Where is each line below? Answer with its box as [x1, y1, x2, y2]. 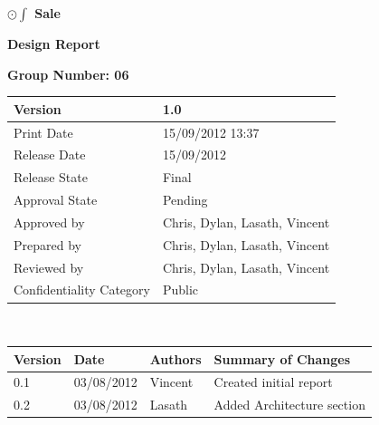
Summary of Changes [213, 349, 351, 368]
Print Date [14, 122, 73, 141]
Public [162, 280, 199, 299]
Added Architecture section [213, 395, 365, 414]
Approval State [14, 190, 98, 209]
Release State [14, 168, 88, 187]
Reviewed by [14, 257, 84, 276]
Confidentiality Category [14, 280, 150, 299]
